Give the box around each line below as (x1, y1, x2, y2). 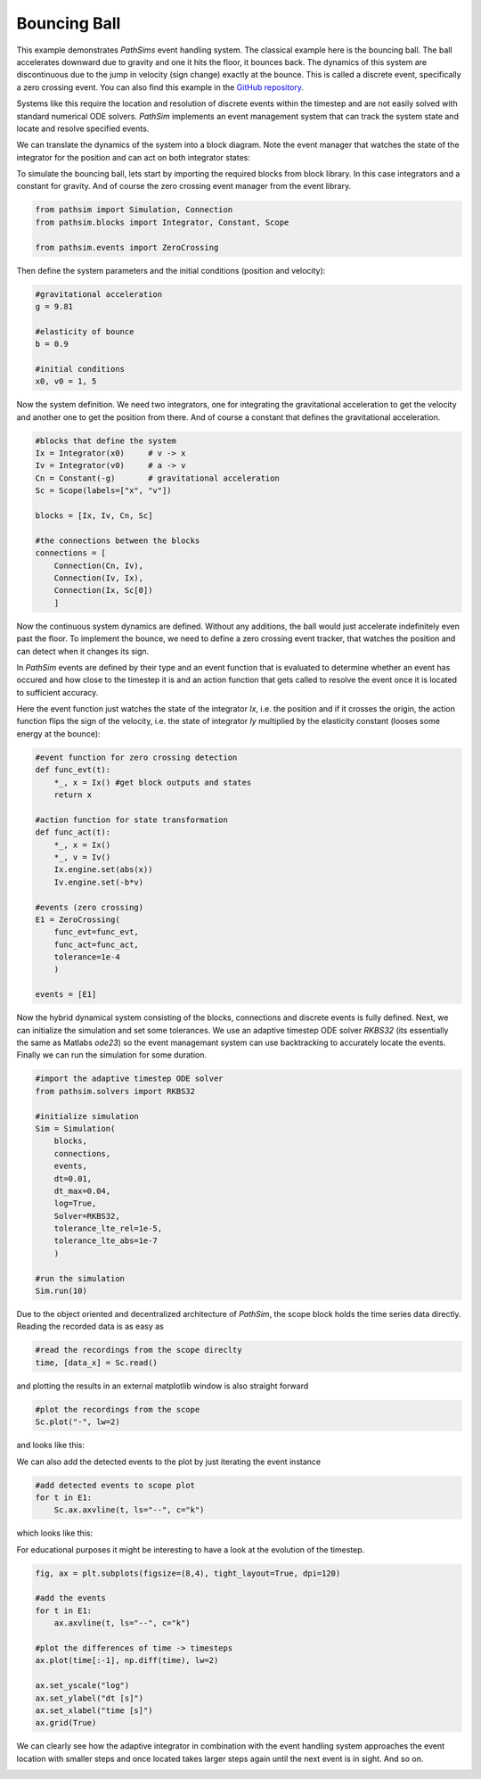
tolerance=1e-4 (53, 952, 120, 962)
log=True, (53, 1198, 97, 1208)
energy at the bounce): (16, 728, 102, 739)
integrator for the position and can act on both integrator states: (16, 152, 251, 162)
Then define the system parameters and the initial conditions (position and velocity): (16, 265, 326, 276)
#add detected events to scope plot (35, 1480, 196, 1490)
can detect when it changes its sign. (16, 646, 150, 656)
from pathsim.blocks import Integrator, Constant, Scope (35, 217, 289, 227)
